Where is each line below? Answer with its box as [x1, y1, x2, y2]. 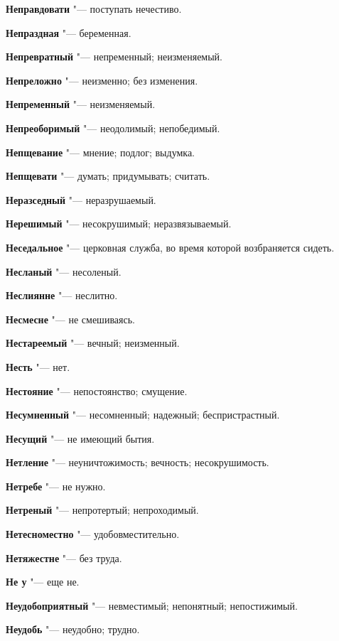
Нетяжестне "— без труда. [6, 550, 122, 565]
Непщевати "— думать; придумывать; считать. [6, 168, 210, 183]
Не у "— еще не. [6, 574, 80, 589]
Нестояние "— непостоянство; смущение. [6, 383, 188, 398]
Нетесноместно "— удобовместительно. [6, 527, 180, 542]
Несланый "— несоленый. [6, 264, 122, 279]
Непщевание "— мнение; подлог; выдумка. [6, 144, 195, 159]
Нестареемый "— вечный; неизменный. [6, 335, 180, 350]
